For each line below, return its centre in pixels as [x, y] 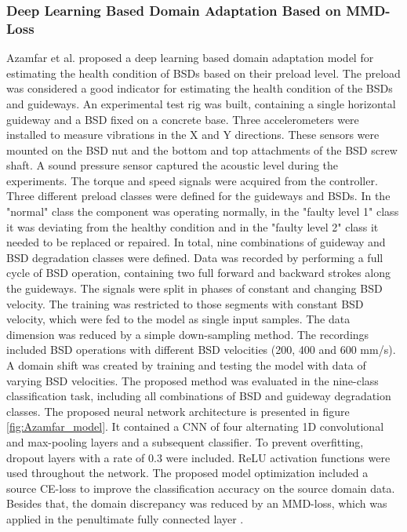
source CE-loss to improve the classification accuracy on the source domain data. [201, 488]
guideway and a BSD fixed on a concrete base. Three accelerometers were [183, 119]
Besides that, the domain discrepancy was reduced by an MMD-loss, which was [197, 503]
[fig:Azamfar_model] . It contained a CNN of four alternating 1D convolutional [195, 426]
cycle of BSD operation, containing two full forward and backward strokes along [198, 273]
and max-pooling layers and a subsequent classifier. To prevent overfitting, [185, 441]
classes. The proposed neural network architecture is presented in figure [178, 411]
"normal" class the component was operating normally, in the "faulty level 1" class [203, 211]
